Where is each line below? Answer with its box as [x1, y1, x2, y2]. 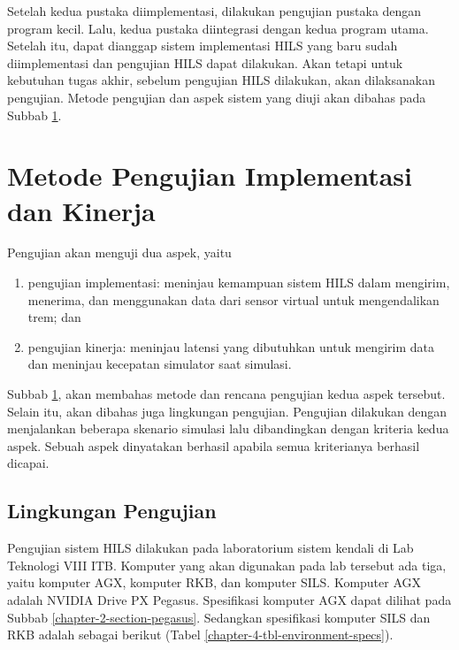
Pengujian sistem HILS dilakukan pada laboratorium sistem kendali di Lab [7, 539, 414, 557]
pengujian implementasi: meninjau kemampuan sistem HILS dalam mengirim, [27, 273, 450, 292]
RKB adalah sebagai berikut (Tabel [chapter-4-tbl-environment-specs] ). [7, 625, 394, 644]
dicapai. [7, 454, 50, 472]
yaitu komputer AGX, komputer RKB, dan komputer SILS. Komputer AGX [7, 573, 422, 592]
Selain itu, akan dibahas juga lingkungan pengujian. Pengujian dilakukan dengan [7, 401, 448, 420]
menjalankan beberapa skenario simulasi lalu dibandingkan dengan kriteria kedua [7, 419, 449, 438]
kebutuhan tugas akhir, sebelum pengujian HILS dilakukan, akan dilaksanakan [7, 71, 435, 89]
